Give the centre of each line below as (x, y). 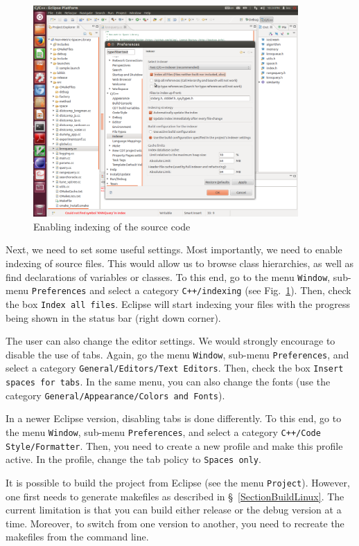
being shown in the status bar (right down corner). (113, 317)
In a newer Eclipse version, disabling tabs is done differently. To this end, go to (174, 418)
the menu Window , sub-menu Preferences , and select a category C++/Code (163, 431)
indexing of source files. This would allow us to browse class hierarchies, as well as (180, 263)
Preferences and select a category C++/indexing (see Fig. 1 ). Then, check (191, 290)
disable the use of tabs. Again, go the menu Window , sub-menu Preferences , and (177, 354)
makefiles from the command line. (77, 537)
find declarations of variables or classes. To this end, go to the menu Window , (168, 276)
